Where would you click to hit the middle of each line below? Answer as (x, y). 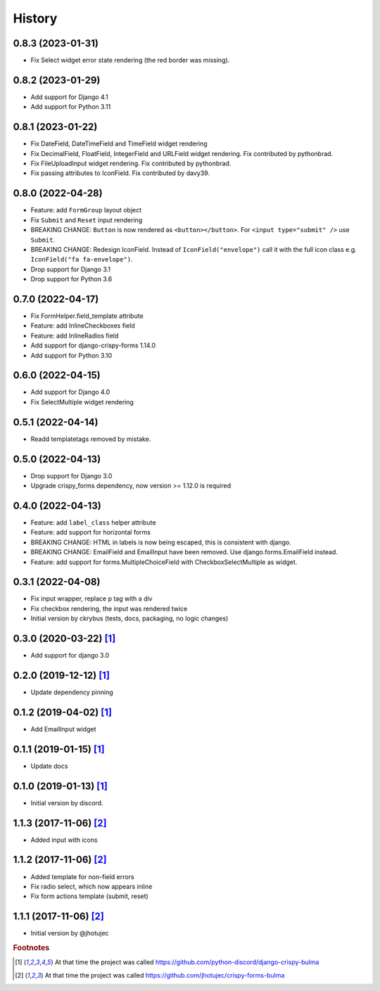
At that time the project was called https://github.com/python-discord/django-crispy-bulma (187, 962)
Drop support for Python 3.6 (71, 279)
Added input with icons (64, 840)
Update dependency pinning (72, 692)
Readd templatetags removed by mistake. (91, 439)
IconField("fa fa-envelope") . (82, 260)
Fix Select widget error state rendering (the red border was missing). (130, 60)
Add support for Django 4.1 (69, 97)
